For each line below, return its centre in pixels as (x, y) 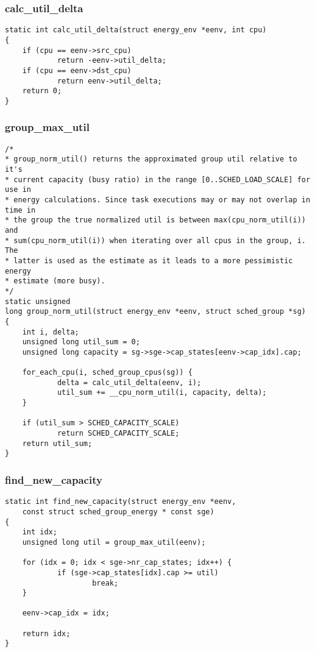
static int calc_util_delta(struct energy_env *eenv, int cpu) (136, 30)
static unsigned (38, 301)
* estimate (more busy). (55, 281)
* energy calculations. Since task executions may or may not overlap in (158, 200)
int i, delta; (51, 332)
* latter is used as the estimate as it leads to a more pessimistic (149, 260)
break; (105, 583)
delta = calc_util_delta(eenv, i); (129, 382)
